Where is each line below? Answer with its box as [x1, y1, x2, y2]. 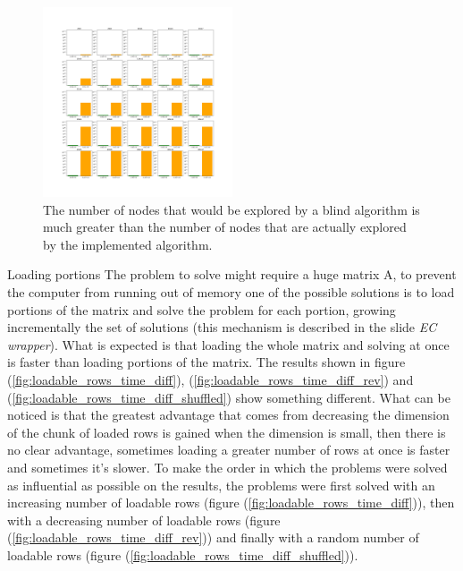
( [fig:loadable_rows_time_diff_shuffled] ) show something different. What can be [7, 388, 450, 406]
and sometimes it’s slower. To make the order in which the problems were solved [7, 457, 448, 476]
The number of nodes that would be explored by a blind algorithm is [43, 200, 420, 218]
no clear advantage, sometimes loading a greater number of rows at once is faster [7, 440, 450, 459]
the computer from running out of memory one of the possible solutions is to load [7, 282, 455, 301]
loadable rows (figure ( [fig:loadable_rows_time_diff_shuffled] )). [7, 545, 358, 564]
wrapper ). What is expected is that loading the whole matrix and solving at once [7, 335, 450, 354]
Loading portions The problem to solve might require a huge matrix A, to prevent [7, 265, 457, 284]
